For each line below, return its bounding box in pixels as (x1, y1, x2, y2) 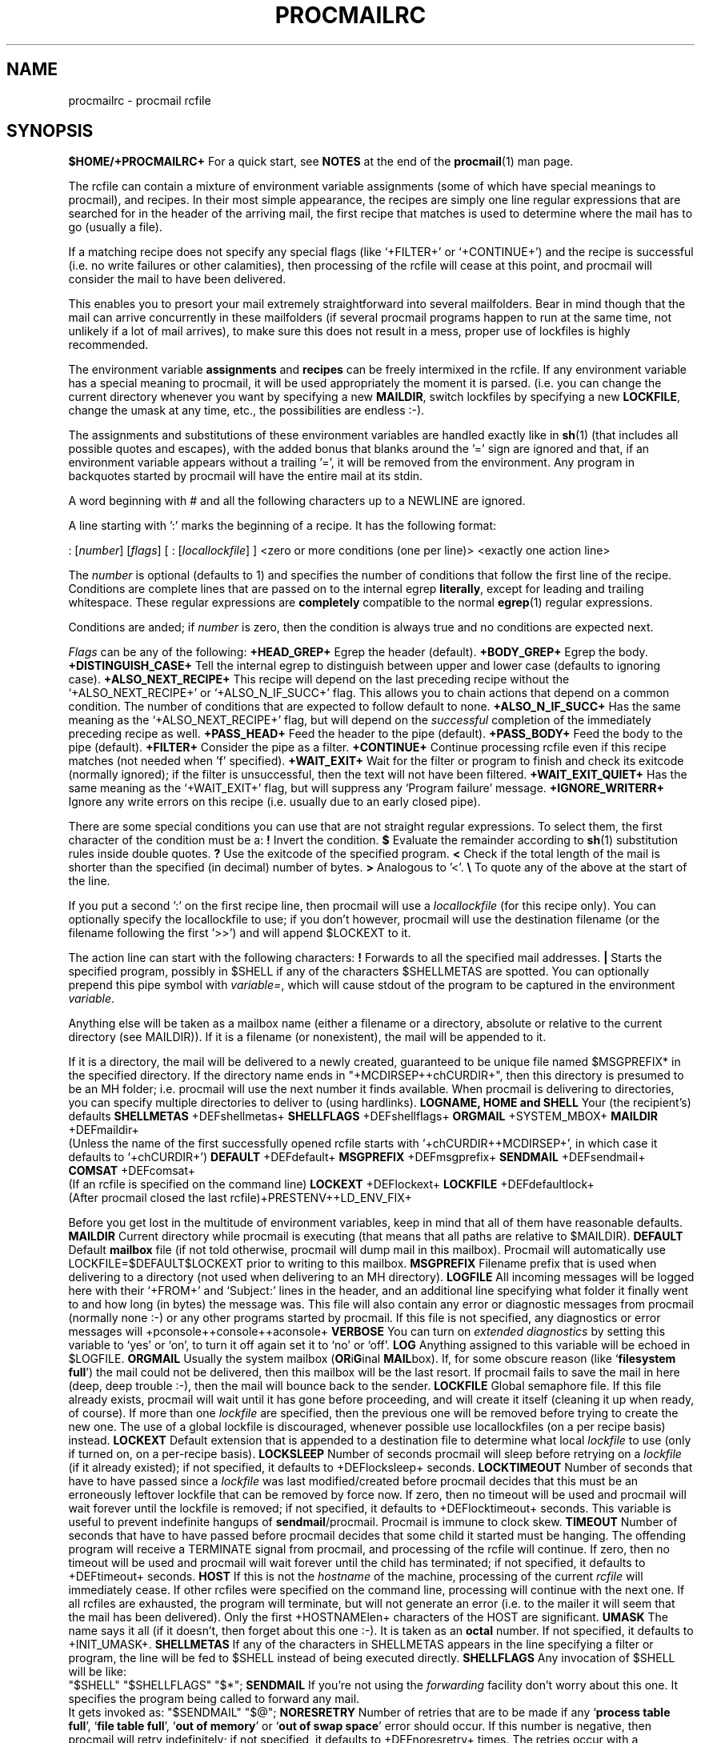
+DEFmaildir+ (68, 1123, 139, 1137)
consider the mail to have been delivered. (68, 272, 286, 286)
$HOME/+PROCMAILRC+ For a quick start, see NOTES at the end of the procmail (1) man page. (68, 154, 574, 169)
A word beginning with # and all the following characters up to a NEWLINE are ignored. (68, 494, 526, 508)
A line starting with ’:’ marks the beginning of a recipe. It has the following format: (68, 519, 497, 533)
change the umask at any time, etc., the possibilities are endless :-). (68, 403, 425, 418)
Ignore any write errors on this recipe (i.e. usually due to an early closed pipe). (68, 795, 481, 809)
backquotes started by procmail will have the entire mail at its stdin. (68, 469, 423, 483)
